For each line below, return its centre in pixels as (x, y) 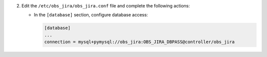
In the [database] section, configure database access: (91, 15)
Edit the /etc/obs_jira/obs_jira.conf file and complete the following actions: (106, 6)
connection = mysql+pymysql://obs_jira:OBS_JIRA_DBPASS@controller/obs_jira (139, 42)
